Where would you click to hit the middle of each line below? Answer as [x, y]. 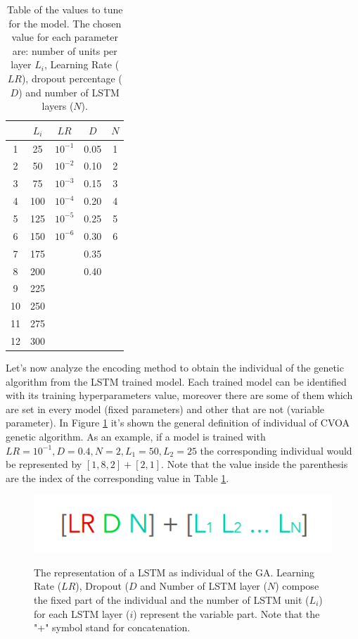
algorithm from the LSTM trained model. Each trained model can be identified [176, 381]
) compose [297, 586]
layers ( [58, 106]
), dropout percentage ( [72, 78]
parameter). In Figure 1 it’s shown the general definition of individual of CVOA [178, 423]
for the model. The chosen [65, 23]
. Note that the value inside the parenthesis [255, 464]
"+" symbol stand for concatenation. [112, 627]
